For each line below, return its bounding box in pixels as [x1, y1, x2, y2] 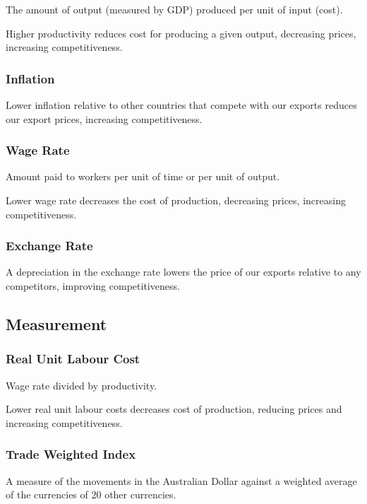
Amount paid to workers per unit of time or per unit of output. [6, 169, 280, 184]
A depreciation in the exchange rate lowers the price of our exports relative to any [6, 264, 361, 279]
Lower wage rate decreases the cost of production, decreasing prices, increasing [6, 193, 346, 207]
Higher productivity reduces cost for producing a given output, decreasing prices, [6, 25, 356, 40]
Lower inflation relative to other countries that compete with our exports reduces [6, 98, 357, 112]
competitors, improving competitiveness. [6, 279, 180, 293]
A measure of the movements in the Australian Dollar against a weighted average [6, 473, 357, 488]
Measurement [6, 312, 107, 334]
